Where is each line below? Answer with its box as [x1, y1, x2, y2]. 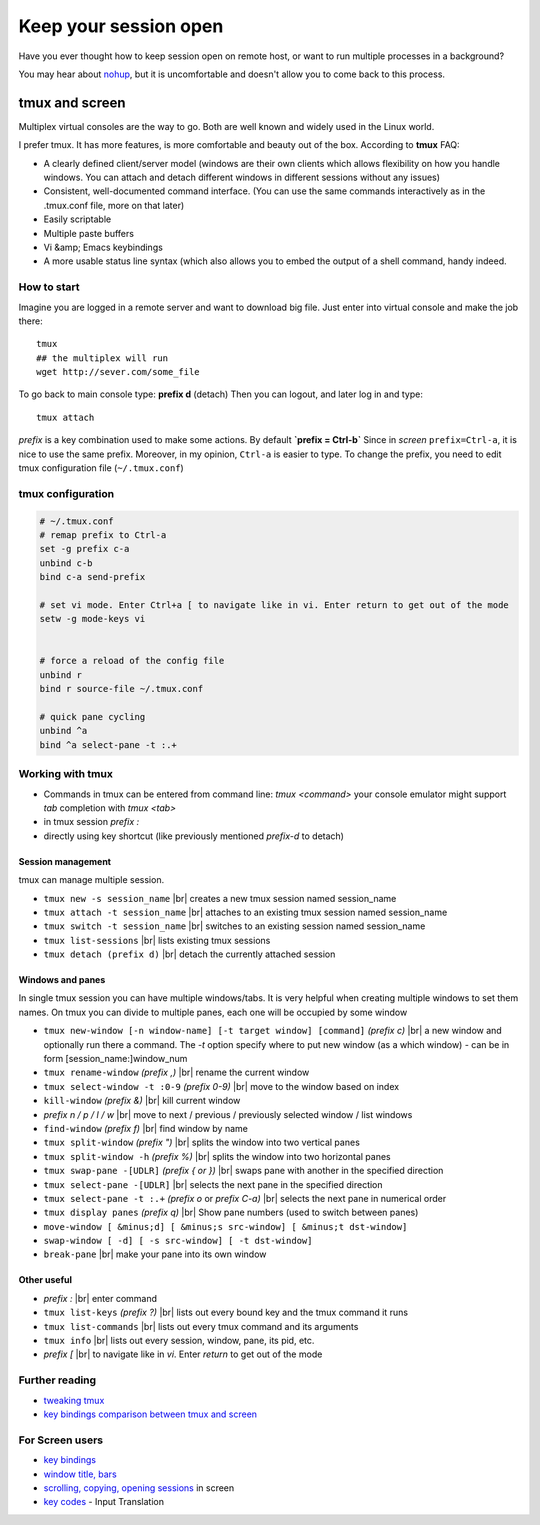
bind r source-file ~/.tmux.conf [39, 683, 204, 695]
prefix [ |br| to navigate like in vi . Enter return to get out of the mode [43, 1348, 323, 1360]
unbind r [39, 669, 83, 680]
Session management [18, 855, 112, 867]
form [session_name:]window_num [43, 1053, 188, 1065]
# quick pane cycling [39, 711, 146, 723]
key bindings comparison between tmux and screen [43, 1408, 258, 1420]
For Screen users [18, 1433, 104, 1447]
